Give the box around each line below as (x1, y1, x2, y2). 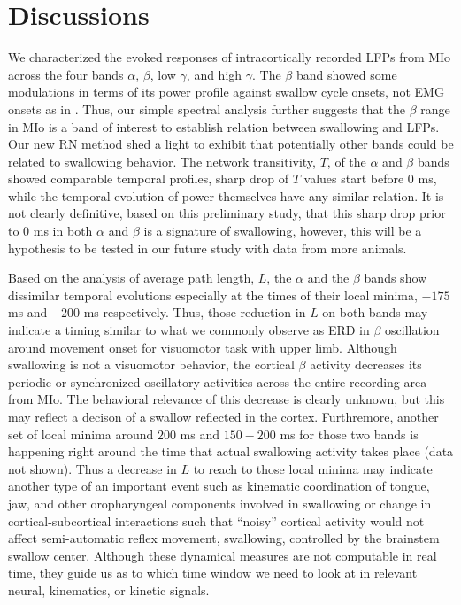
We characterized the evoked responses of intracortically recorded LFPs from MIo (8, 48, 451, 66)
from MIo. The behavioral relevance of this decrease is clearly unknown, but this (8, 390, 445, 408)
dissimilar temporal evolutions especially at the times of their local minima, (8, 285, 418, 304)
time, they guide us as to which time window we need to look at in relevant (8, 563, 418, 582)
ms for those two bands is (280, 424, 419, 443)
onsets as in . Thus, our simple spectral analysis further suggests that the (8, 99, 405, 118)
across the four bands (8, 65, 124, 83)
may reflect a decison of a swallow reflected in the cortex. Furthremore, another (8, 407, 439, 425)
